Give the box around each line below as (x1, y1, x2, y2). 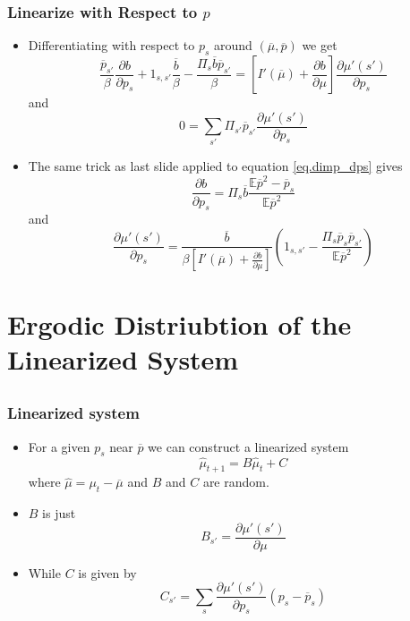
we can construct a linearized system (148, 437, 349, 455)
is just (42, 504, 76, 523)
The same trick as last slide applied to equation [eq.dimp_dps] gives (28, 157, 403, 175)
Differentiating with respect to (28, 36, 195, 55)
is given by (78, 563, 137, 582)
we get (302, 36, 337, 55)
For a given (28, 437, 90, 455)
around (214, 36, 252, 55)
